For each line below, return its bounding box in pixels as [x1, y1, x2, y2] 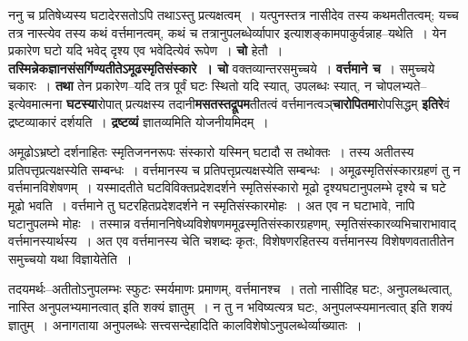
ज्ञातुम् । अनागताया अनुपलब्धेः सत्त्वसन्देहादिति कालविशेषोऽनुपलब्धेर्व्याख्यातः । [8, 315, 363, 334]
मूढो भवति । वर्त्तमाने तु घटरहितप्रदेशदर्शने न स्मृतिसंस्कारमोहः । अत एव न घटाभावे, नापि [8, 195, 415, 214]
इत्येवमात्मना [8, 93, 63, 112]
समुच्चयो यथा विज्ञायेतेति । [8, 248, 133, 268]
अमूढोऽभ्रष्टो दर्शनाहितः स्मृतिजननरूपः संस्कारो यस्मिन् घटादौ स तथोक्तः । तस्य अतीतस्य [8, 142, 414, 161]
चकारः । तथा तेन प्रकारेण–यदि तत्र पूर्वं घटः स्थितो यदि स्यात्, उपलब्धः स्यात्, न [8, 76, 373, 95]
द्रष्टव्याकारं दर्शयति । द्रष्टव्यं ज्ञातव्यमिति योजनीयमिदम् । [8, 112, 269, 131]
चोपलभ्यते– [375, 76, 427, 95]
